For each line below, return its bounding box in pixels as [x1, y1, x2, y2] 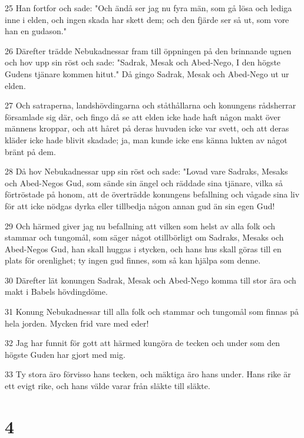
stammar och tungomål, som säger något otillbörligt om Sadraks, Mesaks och [5, 231, 284, 243]
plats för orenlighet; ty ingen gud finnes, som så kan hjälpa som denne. [5, 254, 261, 266]
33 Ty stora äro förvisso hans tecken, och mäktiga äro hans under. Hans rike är [5, 368, 291, 380]
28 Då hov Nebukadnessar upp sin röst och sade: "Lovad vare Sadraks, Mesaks [5, 165, 288, 177]
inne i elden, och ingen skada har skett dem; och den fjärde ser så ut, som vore [5, 13, 289, 25]
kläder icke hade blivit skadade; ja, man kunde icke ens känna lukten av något [5, 133, 288, 146]
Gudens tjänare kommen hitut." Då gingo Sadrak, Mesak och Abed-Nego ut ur [5, 67, 289, 80]
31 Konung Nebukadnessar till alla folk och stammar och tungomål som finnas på [5, 305, 299, 318]
